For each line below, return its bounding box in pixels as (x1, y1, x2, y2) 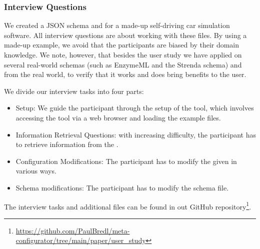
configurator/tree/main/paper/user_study (15, 235, 146, 245)
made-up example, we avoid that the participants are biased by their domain (4, 39, 239, 50)
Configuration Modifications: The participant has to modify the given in (15, 155, 237, 166)
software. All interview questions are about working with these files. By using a (4, 29, 247, 40)
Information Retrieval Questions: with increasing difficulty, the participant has (15, 129, 256, 139)
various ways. (15, 165, 56, 176)
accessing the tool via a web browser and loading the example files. (15, 112, 221, 122)
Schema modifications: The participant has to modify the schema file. (15, 182, 229, 192)
